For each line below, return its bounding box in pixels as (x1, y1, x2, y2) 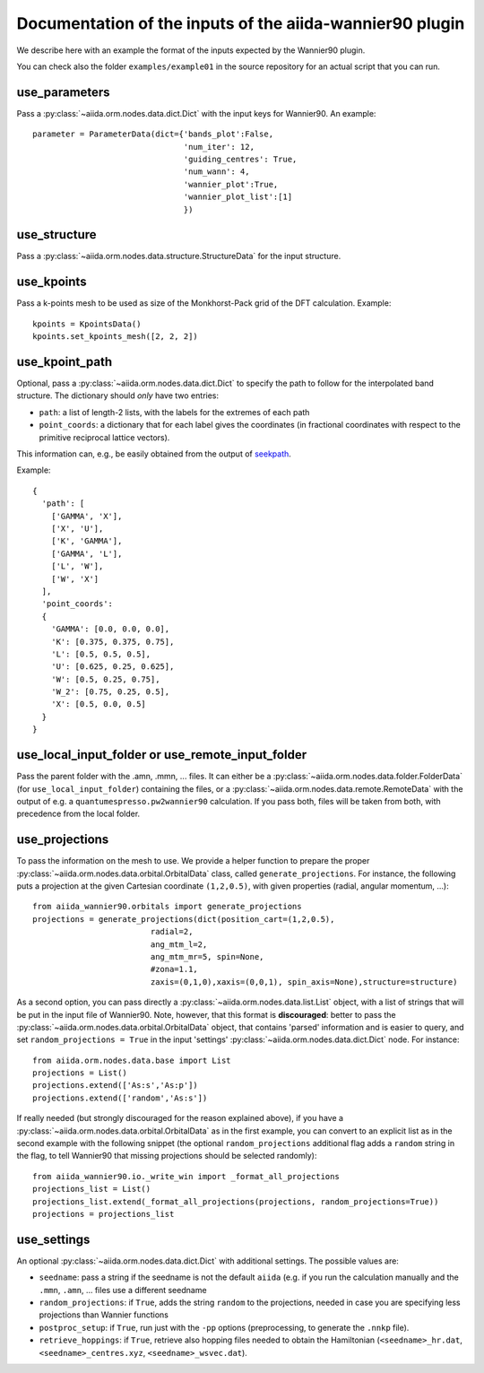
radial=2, (150, 926, 194, 937)
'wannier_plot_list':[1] (183, 192, 293, 202)
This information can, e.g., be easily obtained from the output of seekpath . (16, 448, 291, 459)
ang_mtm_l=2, (150, 939, 208, 950)
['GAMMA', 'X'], (50, 511, 123, 521)
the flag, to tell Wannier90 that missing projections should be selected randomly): (16, 1151, 317, 1161)
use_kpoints (16, 274, 87, 290)
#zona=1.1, (150, 964, 199, 975)
